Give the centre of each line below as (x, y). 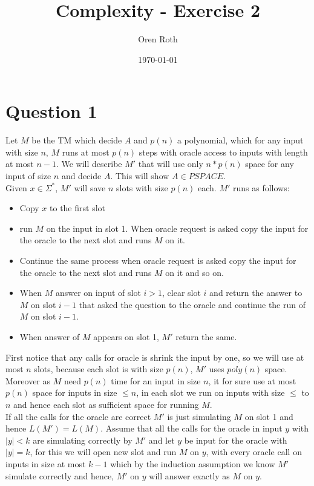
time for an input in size (156, 380)
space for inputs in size (75, 392)
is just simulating (199, 416)
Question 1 (51, 111)
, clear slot (182, 293)
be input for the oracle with (236, 440)
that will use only (171, 164)
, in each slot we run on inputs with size (211, 392)
